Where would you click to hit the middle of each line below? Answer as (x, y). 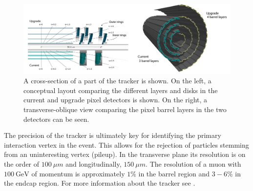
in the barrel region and (174, 173)
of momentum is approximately (78, 173)
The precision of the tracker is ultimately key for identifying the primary (113, 135)
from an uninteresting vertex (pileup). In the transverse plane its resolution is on (125, 154)
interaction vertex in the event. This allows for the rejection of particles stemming (126, 144)
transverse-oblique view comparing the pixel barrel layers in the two (125, 109)
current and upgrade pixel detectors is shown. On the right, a (116, 100)
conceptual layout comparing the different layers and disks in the (121, 90)
